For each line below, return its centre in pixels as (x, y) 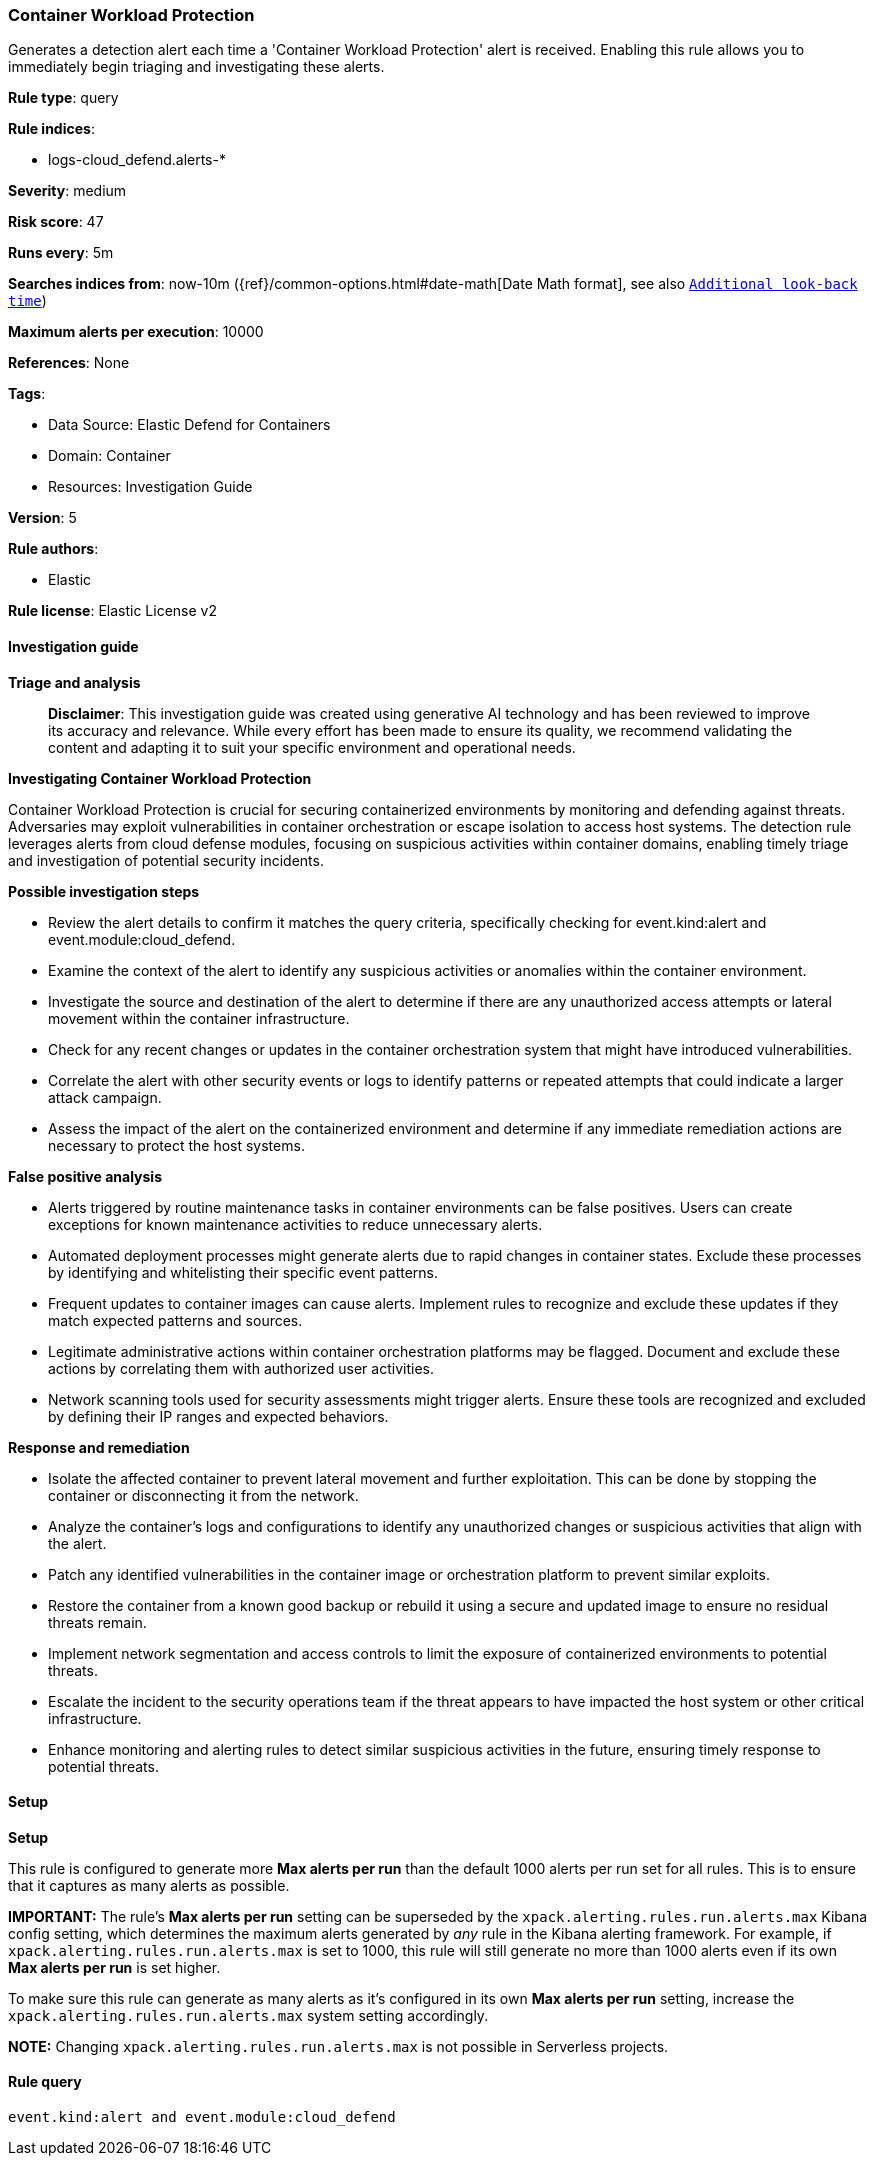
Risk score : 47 (56, 222)
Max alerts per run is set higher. (114, 1967)
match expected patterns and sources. (175, 1320)
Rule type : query (63, 98)
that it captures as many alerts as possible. (149, 1885)
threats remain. (97, 1622)
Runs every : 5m (61, 253)
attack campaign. (105, 1097)
